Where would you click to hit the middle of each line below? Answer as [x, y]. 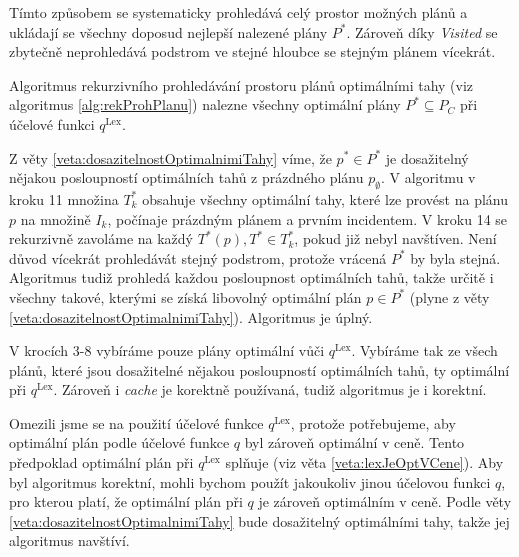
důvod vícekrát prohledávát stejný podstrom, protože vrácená [198, 257]
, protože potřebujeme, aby [373, 422]
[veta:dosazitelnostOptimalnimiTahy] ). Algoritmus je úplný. [191, 316]
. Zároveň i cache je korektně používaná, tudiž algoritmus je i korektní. [270, 389]
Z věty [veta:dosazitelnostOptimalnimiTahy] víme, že [170, 157]
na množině [55, 218]
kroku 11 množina [64, 198]
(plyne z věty [449, 296]
